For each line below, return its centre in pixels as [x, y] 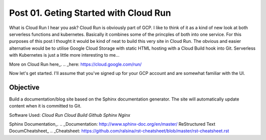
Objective [24, 87]
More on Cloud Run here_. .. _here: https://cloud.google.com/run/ [75, 64]
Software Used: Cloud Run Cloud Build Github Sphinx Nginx [70, 115]
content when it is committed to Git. [45, 106]
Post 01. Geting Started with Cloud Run [90, 13]
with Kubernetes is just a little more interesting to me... [64, 55]
